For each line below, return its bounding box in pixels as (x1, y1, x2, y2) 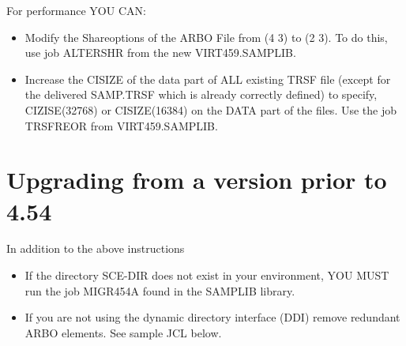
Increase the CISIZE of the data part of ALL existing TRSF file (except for (24, 70, 391, 87)
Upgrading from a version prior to (6, 164, 387, 196)
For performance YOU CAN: (6, 2, 146, 18)
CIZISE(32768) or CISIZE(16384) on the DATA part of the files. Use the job (24, 101, 397, 118)
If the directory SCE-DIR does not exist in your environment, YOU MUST (24, 267, 389, 284)
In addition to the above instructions (6, 240, 185, 257)
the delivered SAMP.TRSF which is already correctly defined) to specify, (24, 86, 378, 103)
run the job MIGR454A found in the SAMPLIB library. (24, 282, 295, 299)
